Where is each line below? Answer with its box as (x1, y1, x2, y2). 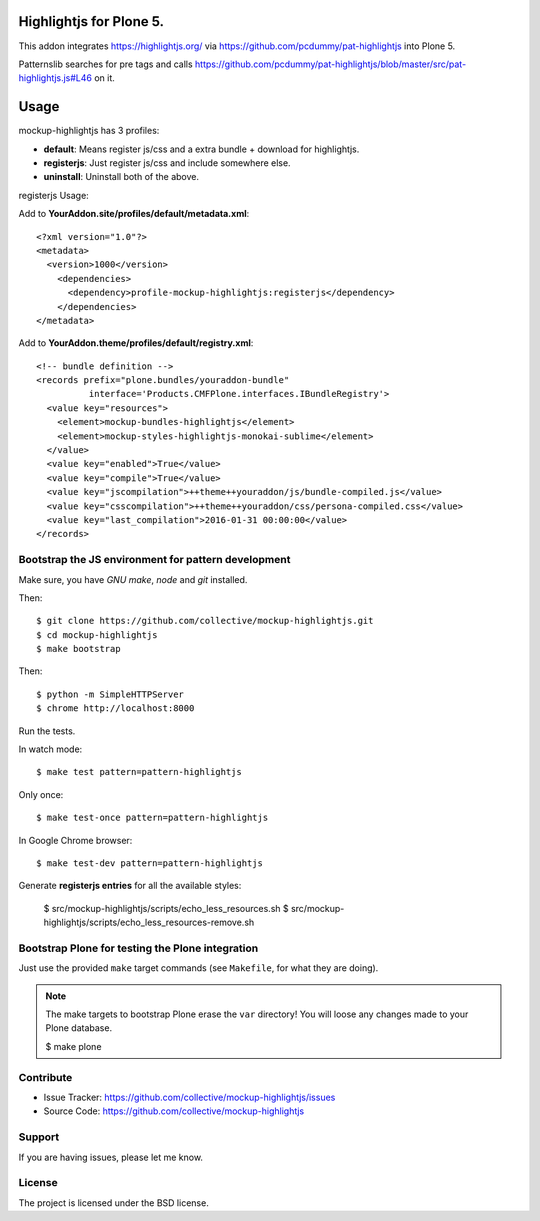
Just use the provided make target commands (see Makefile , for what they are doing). (18, 962, 379, 974)
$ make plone (45, 1040, 102, 1052)
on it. (93, 72, 115, 84)
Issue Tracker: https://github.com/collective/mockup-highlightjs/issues (43, 1091, 336, 1103)
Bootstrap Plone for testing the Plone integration (18, 941, 259, 955)
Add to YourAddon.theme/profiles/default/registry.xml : (18, 337, 254, 349)
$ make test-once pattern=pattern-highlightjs (36, 812, 269, 824)
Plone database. (45, 1022, 113, 1034)
